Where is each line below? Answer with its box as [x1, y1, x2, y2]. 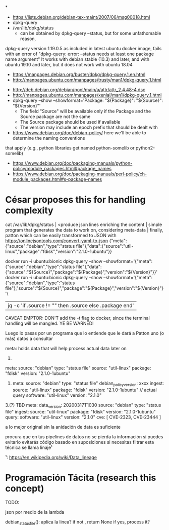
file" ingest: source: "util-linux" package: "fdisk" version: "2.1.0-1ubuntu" [5, 408, 156, 414]
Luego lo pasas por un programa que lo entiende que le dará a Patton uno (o [5, 330, 164, 336]
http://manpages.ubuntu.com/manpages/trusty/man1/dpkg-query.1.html [12, 77, 161, 83]
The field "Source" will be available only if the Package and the [20, 108, 151, 114]
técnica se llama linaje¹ [5, 444, 53, 450]
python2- [135, 145, 155, 151]
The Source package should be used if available [20, 119, 121, 125]
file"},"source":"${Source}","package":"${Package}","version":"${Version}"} [5, 285, 164, 291]
